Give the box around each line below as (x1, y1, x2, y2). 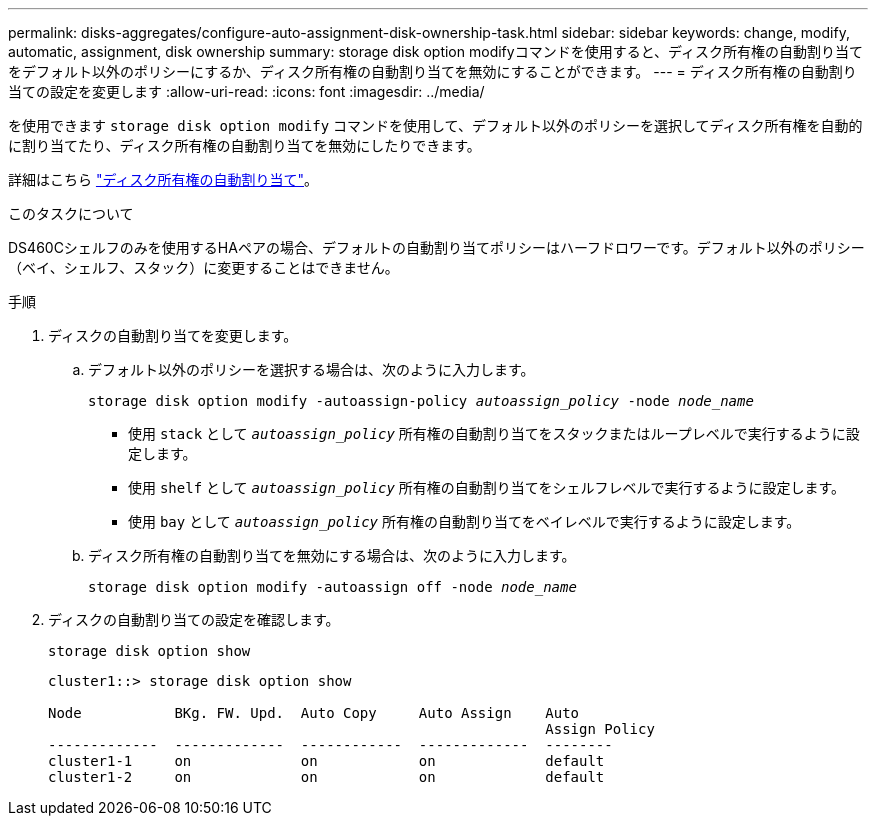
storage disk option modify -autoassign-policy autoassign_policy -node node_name (88, 393, 754, 409)
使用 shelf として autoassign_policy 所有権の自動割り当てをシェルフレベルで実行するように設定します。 (128, 479, 846, 496)
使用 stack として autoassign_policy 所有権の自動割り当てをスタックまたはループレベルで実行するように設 (128, 425, 860, 442)
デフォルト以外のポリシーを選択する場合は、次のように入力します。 (88, 361, 535, 378)
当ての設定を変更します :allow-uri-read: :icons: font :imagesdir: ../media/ (8, 83, 485, 100)
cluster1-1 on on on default (48, 753, 605, 769)
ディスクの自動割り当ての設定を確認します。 (48, 611, 340, 628)
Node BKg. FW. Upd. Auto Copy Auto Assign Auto (48, 705, 580, 721)
